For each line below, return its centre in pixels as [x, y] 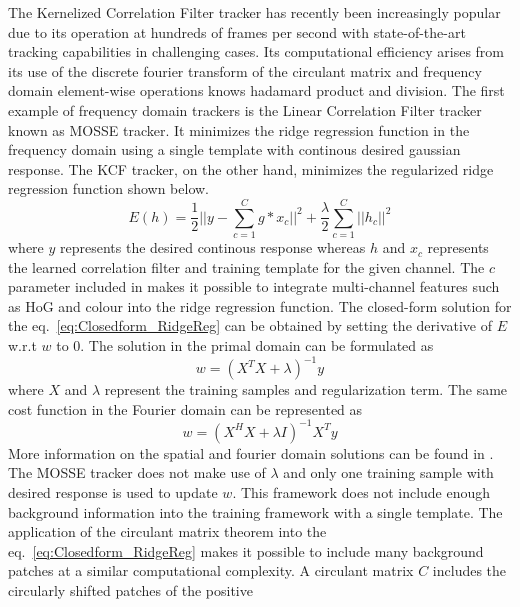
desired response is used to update [113, 492]
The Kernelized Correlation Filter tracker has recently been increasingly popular [254, 12]
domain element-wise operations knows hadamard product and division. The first [256, 90]
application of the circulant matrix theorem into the [167, 531]
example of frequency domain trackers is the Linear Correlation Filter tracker [245, 109]
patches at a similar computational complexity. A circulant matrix [211, 570]
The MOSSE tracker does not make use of [137, 472]
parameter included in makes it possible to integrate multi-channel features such [254, 286]
